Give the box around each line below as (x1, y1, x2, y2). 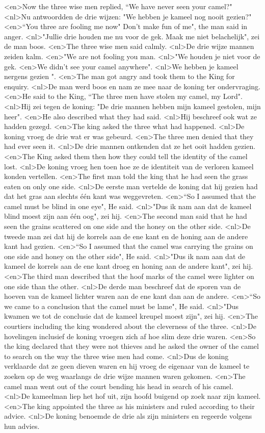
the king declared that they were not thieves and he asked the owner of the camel (4, 341, 259, 351)
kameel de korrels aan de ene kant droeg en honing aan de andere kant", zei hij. (4, 261, 253, 271)
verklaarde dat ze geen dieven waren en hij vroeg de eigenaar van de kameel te (4, 361, 250, 371)
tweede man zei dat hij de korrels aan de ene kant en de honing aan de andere (4, 231, 248, 241)
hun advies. (4, 420, 40, 431)
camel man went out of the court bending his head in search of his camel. (4, 380, 233, 391)
